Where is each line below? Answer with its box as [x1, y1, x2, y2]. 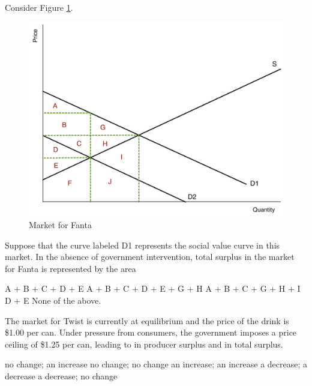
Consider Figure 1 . [5, 1, 73, 13]
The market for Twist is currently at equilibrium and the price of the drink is [5, 314, 289, 327]
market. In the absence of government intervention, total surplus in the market [5, 250, 295, 263]
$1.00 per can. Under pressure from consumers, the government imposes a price [5, 326, 297, 339]
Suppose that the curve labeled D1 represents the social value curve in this [5, 238, 280, 251]
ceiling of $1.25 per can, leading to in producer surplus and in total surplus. [5, 337, 283, 350]
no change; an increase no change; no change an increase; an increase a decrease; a [5, 358, 307, 370]
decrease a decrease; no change [5, 369, 118, 382]
